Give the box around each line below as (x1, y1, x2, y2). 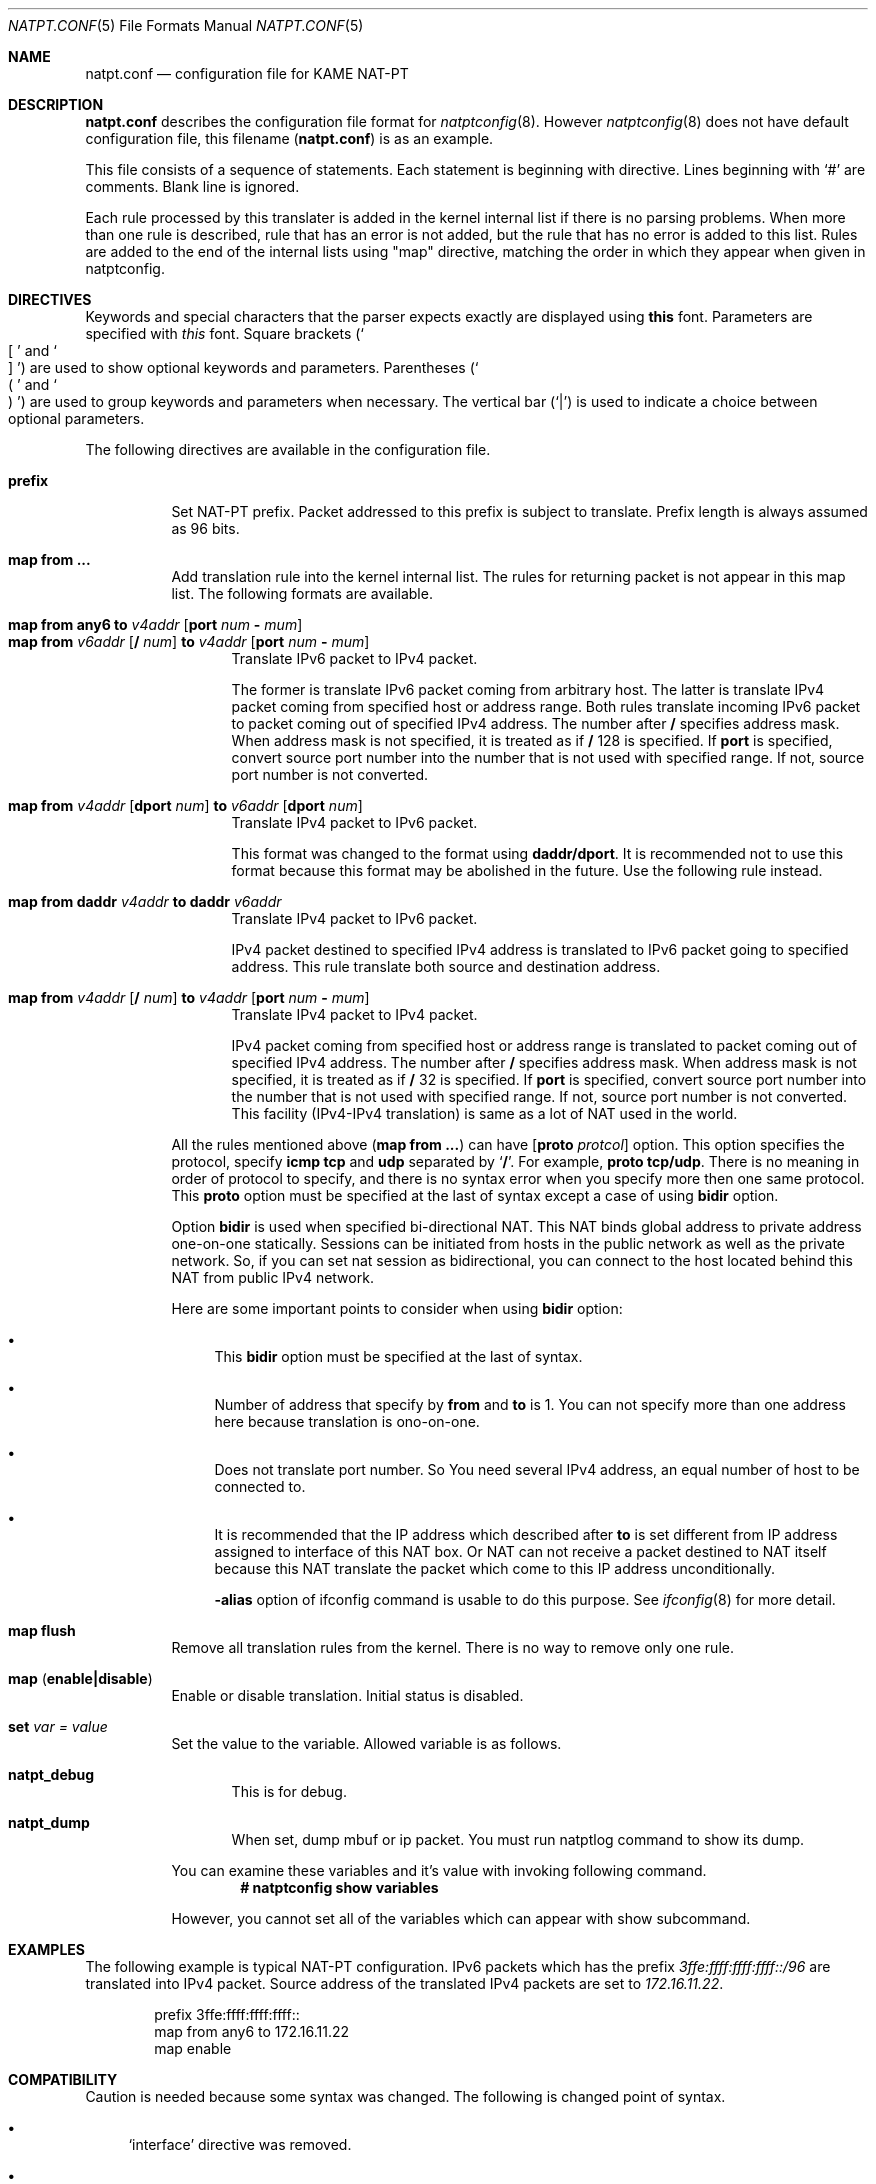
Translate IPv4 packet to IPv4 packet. (231, 1006, 478, 1023)
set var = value (8, 1718, 108, 1735)
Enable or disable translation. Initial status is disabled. (171, 1687, 524, 1704)
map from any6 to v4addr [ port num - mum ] (8, 616, 303, 633)
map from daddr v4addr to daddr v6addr (8, 893, 282, 910)
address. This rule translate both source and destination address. (231, 958, 661, 975)
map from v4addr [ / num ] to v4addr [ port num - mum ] (8, 989, 370, 1006)
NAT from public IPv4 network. (171, 1269, 374, 1286)
